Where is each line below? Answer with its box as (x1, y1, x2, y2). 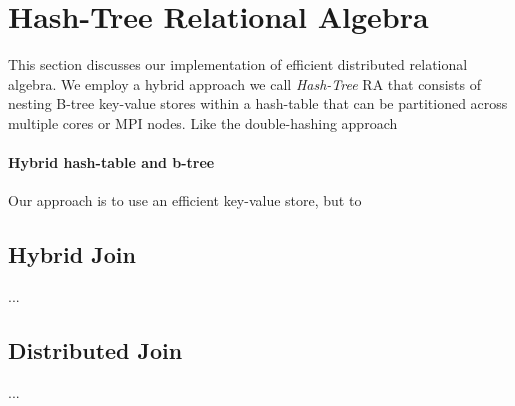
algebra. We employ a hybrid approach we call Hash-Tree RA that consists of (8, 73, 481, 94)
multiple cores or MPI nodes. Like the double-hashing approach (8, 112, 398, 133)
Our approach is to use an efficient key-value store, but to (8, 190, 362, 211)
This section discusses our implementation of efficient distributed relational (8, 54, 468, 75)
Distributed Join (8, 335, 183, 366)
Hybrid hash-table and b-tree (8, 152, 215, 173)
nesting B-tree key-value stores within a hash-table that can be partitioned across (8, 93, 508, 114)
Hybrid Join (8, 239, 136, 270)
